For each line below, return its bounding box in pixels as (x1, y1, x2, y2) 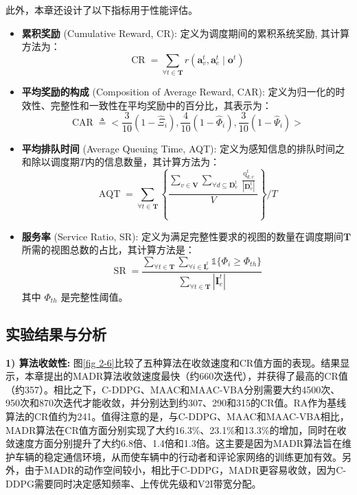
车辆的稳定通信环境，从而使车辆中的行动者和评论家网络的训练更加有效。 (14, 449, 342, 463)
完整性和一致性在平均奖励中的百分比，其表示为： (50, 97, 272, 112)
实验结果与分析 (5, 323, 106, 344)
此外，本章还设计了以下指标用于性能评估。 (5, 3, 198, 16)
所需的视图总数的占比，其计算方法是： (21, 242, 195, 257)
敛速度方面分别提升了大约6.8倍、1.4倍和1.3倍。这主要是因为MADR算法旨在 (5, 436, 343, 450)
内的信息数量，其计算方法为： (84, 154, 220, 169)
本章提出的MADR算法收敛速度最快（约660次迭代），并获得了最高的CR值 (24, 369, 348, 383)
